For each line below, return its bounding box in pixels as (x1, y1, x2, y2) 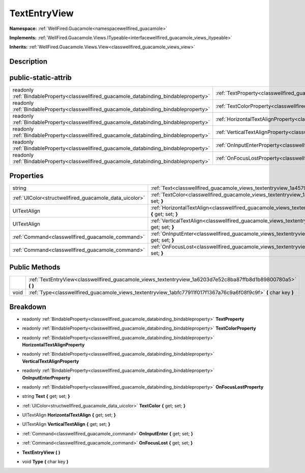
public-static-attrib (9, 74, 72, 82)
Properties (9, 171, 44, 180)
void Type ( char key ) (22, 459, 69, 465)
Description (9, 57, 48, 66)
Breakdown (9, 302, 47, 311)
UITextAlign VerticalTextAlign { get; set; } (22, 421, 110, 427)
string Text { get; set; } (22, 393, 71, 399)
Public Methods (9, 263, 60, 272)
